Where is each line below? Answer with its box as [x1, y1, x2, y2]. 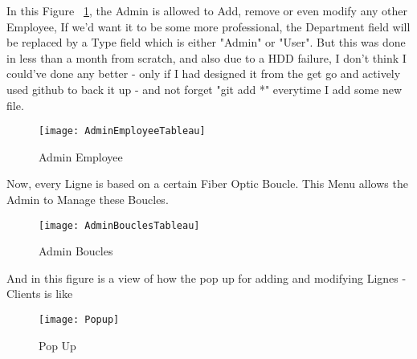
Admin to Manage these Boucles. [6, 191, 169, 207]
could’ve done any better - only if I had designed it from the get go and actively [6, 65, 401, 82]
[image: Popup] [39, 314, 120, 326]
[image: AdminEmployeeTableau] [39, 125, 206, 137]
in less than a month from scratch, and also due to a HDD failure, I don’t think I [6, 49, 407, 66]
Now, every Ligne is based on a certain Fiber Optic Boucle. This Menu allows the [6, 175, 408, 192]
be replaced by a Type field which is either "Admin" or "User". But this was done [6, 34, 406, 51]
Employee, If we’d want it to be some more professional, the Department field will [6, 18, 411, 35]
